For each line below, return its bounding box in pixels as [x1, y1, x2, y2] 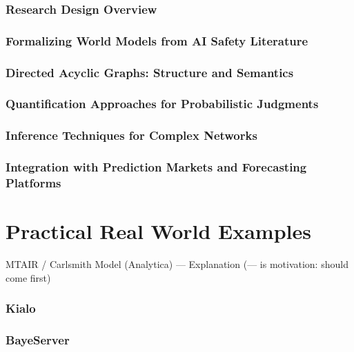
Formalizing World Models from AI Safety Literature [6, 32, 308, 49]
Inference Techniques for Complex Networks [6, 127, 257, 144]
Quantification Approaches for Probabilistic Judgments [6, 95, 319, 112]
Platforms [6, 174, 61, 191]
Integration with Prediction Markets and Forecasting [6, 158, 307, 176]
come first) [6, 270, 51, 284]
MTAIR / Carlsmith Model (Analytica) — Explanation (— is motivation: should [6, 257, 348, 271]
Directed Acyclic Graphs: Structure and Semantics [6, 63, 294, 81]
